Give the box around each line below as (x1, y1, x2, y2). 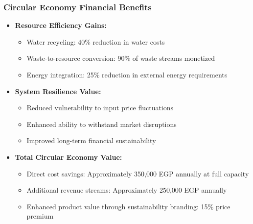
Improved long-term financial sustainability (26, 135, 156, 146)
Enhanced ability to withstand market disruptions (26, 119, 177, 129)
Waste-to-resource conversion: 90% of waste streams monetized (26, 53, 215, 63)
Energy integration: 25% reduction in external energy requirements (26, 70, 228, 79)
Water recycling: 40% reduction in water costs (26, 36, 165, 47)
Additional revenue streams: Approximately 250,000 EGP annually (26, 185, 227, 195)
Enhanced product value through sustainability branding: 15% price (26, 201, 230, 211)
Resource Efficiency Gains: (15, 20, 107, 30)
